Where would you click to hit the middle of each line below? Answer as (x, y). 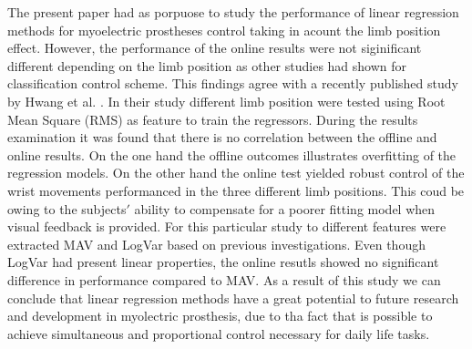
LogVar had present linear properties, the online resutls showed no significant (223, 262)
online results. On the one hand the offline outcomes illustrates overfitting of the (232, 154)
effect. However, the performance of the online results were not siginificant (215, 48)
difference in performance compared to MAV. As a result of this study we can (224, 279)
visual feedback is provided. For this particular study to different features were (227, 226)
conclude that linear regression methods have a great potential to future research (233, 298)
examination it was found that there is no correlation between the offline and (222, 137)
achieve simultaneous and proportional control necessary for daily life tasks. (219, 333)
